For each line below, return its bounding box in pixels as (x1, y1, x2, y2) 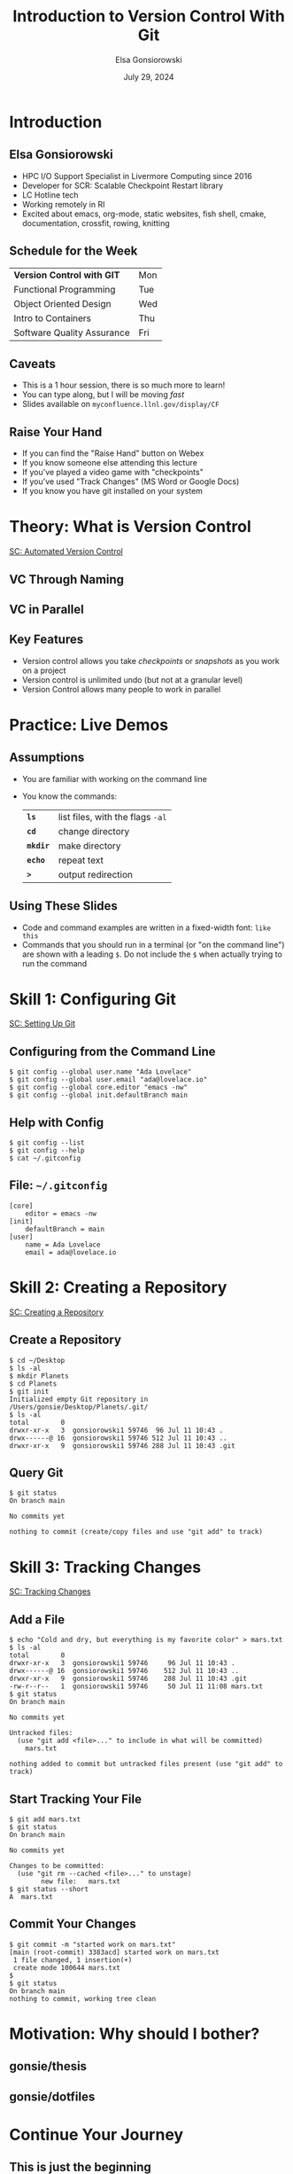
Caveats (9, 356, 56, 371)
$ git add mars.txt (9, 1815, 81, 1824)
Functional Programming (13, 283, 116, 295)
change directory (58, 825, 130, 837)
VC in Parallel (9, 601, 84, 617)
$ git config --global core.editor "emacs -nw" (9, 1083, 189, 1092)
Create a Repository (9, 1333, 122, 1348)
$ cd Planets (9, 1379, 58, 1388)
